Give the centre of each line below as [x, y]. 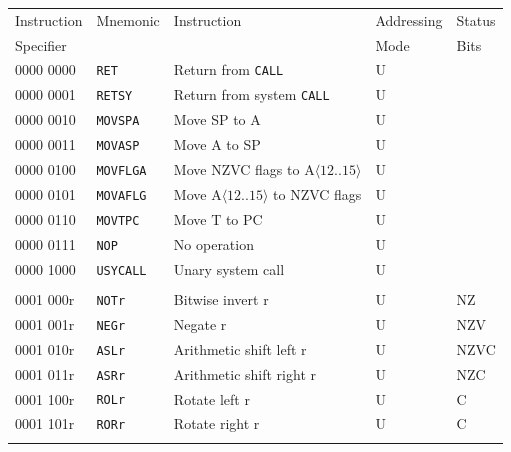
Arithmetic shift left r [240, 348]
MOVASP [118, 146]
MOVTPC [118, 220]
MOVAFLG [121, 195]
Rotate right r [216, 423]
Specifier [41, 44]
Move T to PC [218, 218]
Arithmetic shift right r [244, 373]
